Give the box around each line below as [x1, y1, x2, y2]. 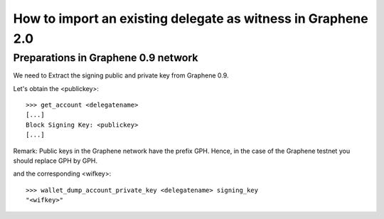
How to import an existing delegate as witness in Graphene [13, 11, 369, 26]
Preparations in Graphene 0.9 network [13, 51, 198, 64]
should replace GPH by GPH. [13, 156, 98, 165]
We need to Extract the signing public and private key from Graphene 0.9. [13, 71, 229, 80]
